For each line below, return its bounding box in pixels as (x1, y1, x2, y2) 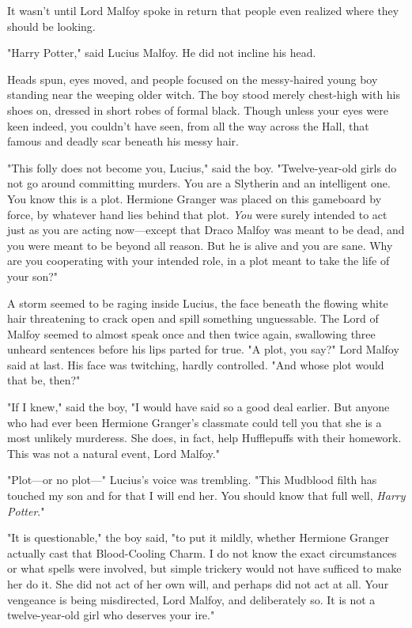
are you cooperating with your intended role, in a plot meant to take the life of (7, 252, 390, 269)
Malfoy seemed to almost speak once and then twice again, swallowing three (7, 325, 376, 342)
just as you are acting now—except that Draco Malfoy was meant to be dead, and (7, 221, 405, 238)
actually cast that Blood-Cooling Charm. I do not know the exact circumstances (7, 544, 397, 561)
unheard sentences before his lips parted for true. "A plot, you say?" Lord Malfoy (7, 341, 399, 358)
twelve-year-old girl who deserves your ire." (7, 607, 215, 623)
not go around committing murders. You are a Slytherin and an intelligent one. (7, 175, 391, 191)
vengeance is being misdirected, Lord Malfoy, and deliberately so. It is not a (7, 591, 376, 607)
